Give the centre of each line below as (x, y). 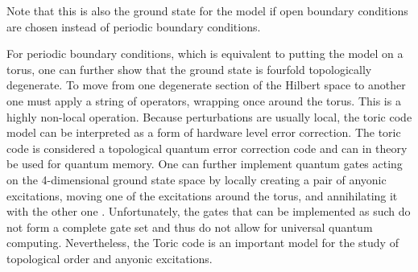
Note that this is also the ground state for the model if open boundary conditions (207, 10)
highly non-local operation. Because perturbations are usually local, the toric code (209, 116)
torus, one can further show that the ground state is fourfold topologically (189, 69)
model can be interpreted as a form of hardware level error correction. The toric (204, 132)
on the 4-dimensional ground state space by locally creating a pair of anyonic (197, 179)
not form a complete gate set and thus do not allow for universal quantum (190, 227)
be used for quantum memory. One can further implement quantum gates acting (205, 164)
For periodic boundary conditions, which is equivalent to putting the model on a (205, 54)
